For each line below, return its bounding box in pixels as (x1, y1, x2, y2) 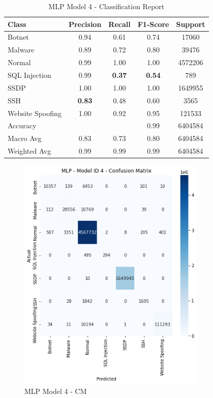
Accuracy (8, 120, 37, 131)
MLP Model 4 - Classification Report (48, 1, 165, 11)
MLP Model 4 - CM (24, 386, 87, 396)
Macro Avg (8, 133, 42, 144)
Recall (108, 18, 131, 29)
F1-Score (137, 18, 169, 29)
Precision (68, 18, 102, 29)
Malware (8, 44, 35, 55)
